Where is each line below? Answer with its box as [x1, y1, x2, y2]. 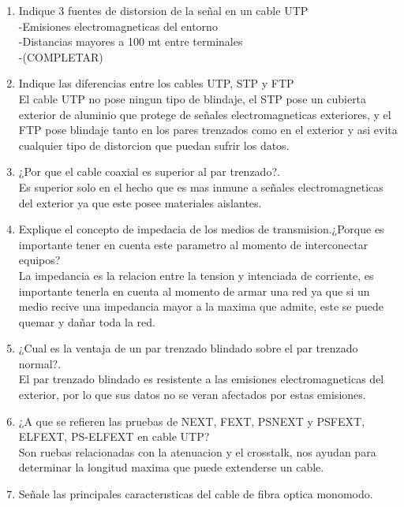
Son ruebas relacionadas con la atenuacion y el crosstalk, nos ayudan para [18, 443, 376, 460]
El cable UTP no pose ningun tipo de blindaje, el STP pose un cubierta [18, 90, 367, 106]
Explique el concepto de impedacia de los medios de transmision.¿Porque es [18, 221, 384, 237]
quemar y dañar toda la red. [18, 313, 155, 330]
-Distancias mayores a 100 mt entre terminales [18, 33, 243, 50]
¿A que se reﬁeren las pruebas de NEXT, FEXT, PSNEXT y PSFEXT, [18, 412, 365, 429]
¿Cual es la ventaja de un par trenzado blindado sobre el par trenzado [18, 340, 358, 356]
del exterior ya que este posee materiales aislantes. [18, 194, 262, 211]
